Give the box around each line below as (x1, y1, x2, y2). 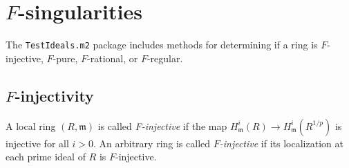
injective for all (6, 136, 69, 150)
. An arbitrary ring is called (93, 136, 211, 150)
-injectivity (15, 84, 94, 106)
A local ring (6, 118, 56, 133)
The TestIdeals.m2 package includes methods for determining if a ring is (6, 37, 318, 52)
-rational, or (87, 50, 138, 65)
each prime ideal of (6, 149, 86, 164)
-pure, (53, 50, 78, 65)
